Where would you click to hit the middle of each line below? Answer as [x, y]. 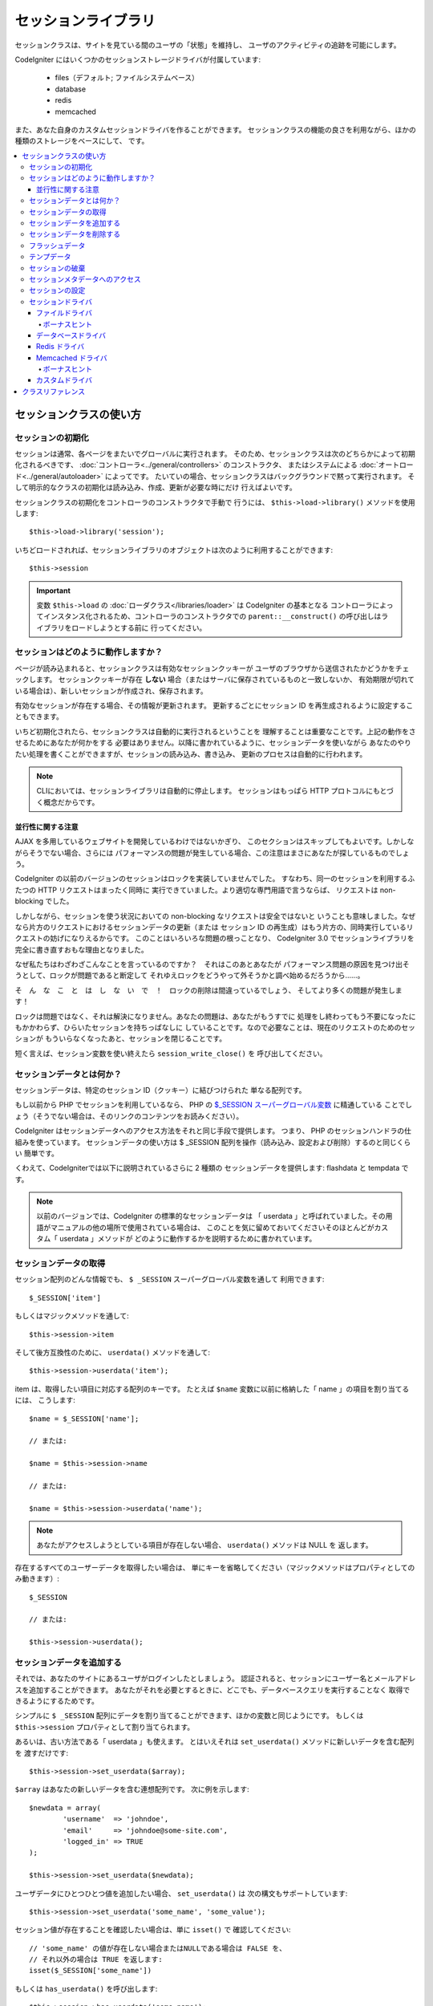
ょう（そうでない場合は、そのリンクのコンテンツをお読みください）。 [129, 1116]
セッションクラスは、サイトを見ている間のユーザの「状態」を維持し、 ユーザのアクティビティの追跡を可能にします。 [208, 45]
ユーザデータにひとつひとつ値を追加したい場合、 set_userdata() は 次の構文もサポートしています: [181, 1893]
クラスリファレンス [54, 391]
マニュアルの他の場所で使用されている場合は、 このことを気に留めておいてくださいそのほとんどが [212, 1227]
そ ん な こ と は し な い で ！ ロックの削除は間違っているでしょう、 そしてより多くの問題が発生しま [208, 990]
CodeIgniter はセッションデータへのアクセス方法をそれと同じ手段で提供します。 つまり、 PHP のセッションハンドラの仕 [213, 1131]
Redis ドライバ [60, 347]
